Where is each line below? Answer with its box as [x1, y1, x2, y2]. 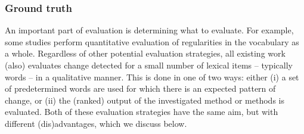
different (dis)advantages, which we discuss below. [5, 117, 187, 129]
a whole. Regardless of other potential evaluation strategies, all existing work [5, 47, 286, 60]
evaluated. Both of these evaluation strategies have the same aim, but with [5, 105, 278, 118]
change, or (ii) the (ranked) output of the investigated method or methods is [5, 94, 284, 106]
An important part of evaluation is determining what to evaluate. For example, [5, 24, 294, 36]
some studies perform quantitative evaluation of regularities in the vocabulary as [5, 35, 299, 48]
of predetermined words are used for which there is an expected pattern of [5, 82, 276, 95]
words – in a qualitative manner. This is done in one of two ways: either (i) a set [5, 70, 299, 83]
